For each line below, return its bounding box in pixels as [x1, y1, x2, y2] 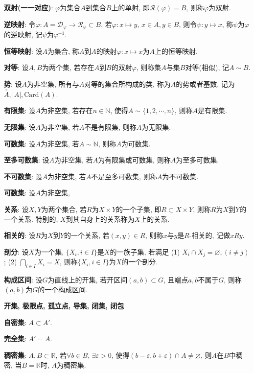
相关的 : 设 [4, 230, 36, 240]
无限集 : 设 [4, 122, 36, 132]
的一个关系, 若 [64, 230, 110, 240]
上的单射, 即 [111, 2, 150, 12]
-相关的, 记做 [189, 230, 231, 240]
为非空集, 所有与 [27, 78, 79, 89]
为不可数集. [162, 171, 199, 181]
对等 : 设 [4, 62, 29, 72]
